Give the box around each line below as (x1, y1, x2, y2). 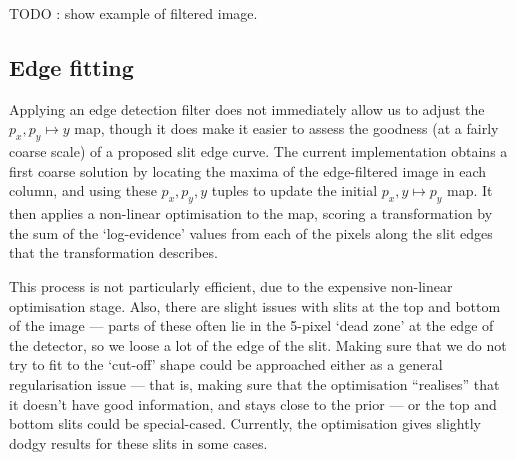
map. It (447, 180, 493, 201)
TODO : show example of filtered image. (9, 3, 258, 23)
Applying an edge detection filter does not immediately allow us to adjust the (9, 98, 485, 119)
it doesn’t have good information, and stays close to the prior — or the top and (9, 393, 497, 414)
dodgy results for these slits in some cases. (9, 432, 268, 453)
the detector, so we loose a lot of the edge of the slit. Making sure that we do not (9, 334, 507, 355)
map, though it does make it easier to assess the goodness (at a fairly (74, 118, 499, 139)
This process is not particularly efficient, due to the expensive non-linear (9, 275, 453, 296)
